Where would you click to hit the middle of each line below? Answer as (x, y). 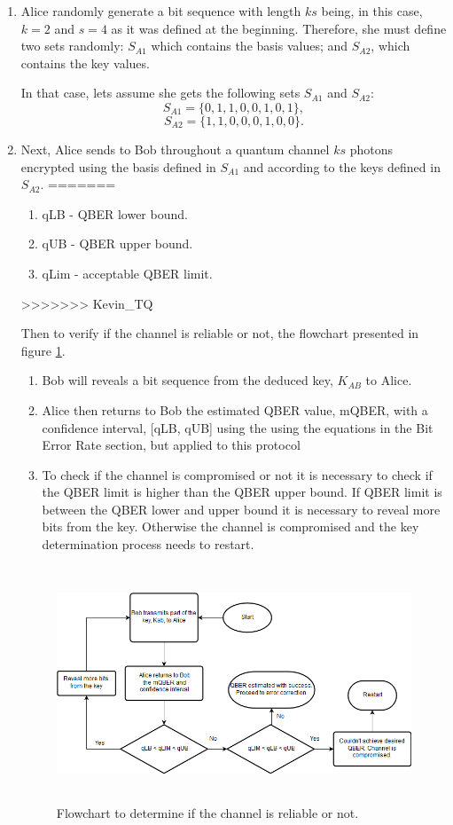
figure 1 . (43, 350)
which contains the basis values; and (250, 46)
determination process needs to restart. (148, 544)
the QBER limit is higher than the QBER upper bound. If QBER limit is (242, 492)
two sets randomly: (72, 46)
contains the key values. (85, 63)
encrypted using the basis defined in (118, 166)
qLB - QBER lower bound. (115, 213)
